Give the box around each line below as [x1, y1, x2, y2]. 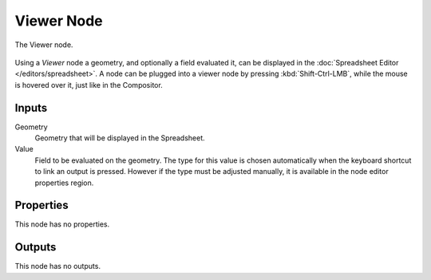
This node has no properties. [14, 219, 110, 229]
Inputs [14, 101, 48, 115]
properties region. [34, 178, 94, 187]
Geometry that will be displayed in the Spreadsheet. [34, 133, 205, 143]
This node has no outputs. [14, 262, 101, 271]
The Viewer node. [14, 40, 73, 49]
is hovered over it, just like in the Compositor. [14, 80, 163, 89]
